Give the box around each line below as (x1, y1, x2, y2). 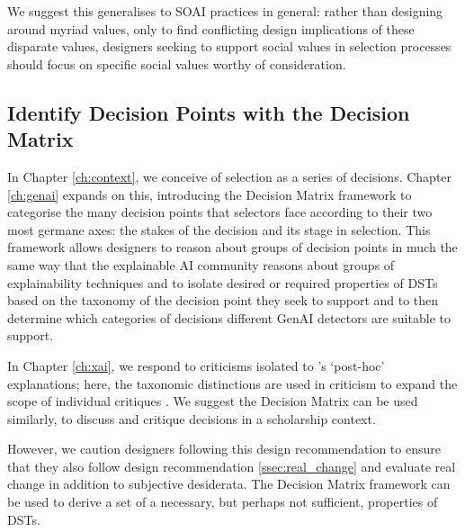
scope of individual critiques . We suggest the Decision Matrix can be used (7, 392, 418, 410)
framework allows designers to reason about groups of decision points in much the (7, 238, 458, 257)
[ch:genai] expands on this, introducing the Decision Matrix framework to (7, 185, 412, 203)
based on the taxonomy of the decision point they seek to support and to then (7, 291, 439, 310)
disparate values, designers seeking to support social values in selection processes (7, 37, 452, 56)
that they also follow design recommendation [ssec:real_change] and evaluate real (7, 456, 456, 475)
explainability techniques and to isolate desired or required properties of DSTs (7, 273, 438, 292)
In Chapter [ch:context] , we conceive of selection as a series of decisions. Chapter (7, 167, 452, 185)
